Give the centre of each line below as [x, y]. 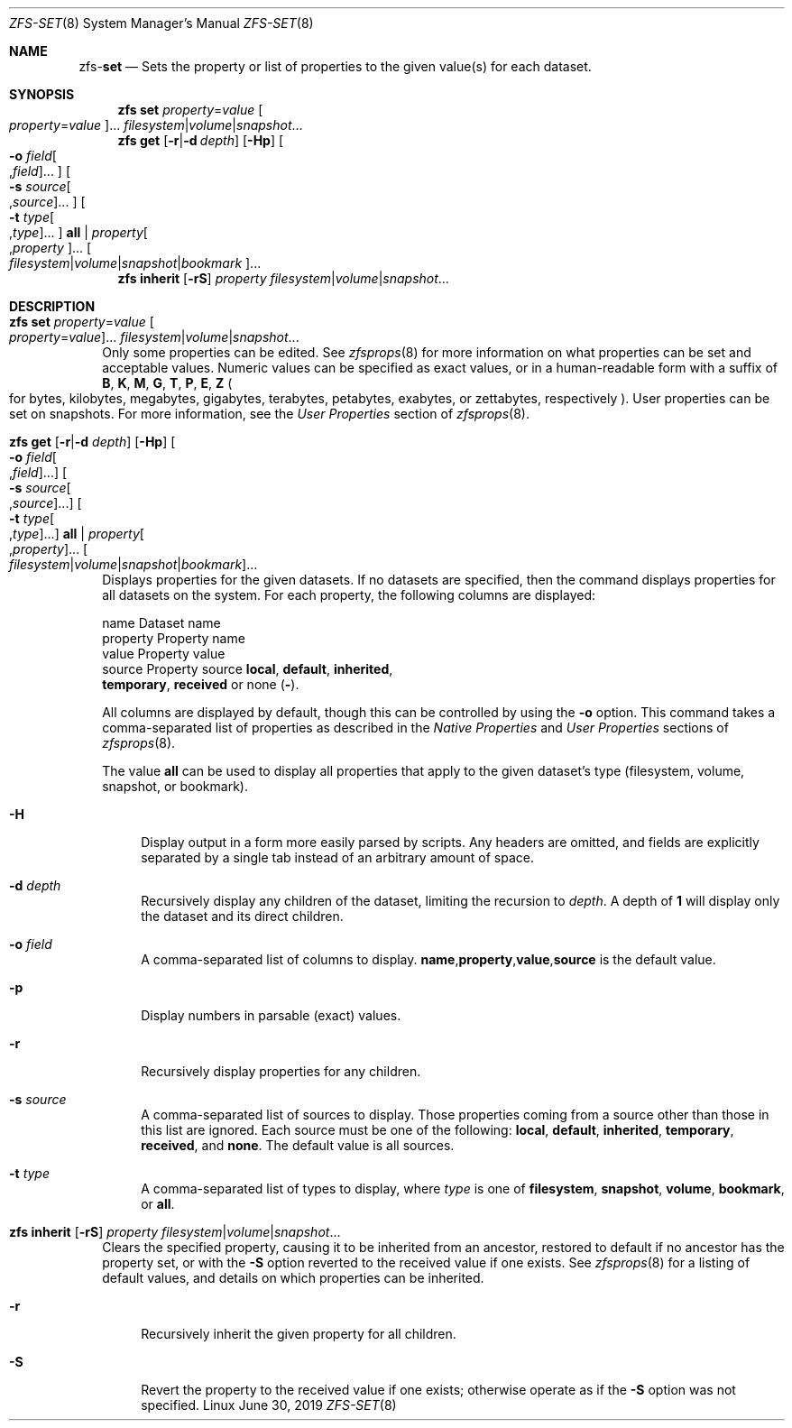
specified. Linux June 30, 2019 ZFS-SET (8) [269, 1405]
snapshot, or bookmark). [175, 786]
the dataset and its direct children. [242, 916]
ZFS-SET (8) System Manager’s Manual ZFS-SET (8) [161, 23]
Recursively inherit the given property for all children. [299, 1334]
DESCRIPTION [52, 306]
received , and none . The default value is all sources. [298, 1145]
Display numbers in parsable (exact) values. [271, 1015]
